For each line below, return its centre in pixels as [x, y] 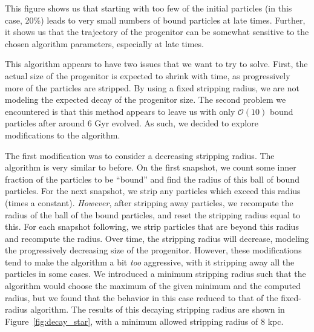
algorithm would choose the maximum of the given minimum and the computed [153, 286]
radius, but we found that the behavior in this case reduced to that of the [142, 297]
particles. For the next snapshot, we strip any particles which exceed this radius [153, 191]
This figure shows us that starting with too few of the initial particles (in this [149, 8]
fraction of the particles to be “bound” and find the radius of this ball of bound [152, 179]
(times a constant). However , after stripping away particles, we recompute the [149, 202]
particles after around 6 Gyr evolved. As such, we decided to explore [132, 123]
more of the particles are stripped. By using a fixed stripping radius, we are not [152, 87]
